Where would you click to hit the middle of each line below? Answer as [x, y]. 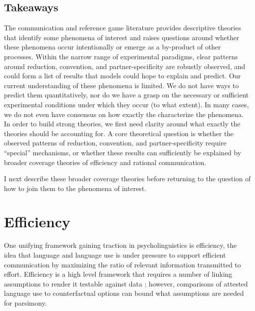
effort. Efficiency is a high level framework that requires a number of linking [118, 274]
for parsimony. [25, 302]
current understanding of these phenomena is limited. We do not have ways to [121, 85]
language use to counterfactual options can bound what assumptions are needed [124, 293]
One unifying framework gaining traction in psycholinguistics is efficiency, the [120, 245]
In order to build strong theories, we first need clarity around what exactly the [122, 124]
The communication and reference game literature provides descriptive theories [123, 28]
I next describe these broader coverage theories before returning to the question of [127, 179]
